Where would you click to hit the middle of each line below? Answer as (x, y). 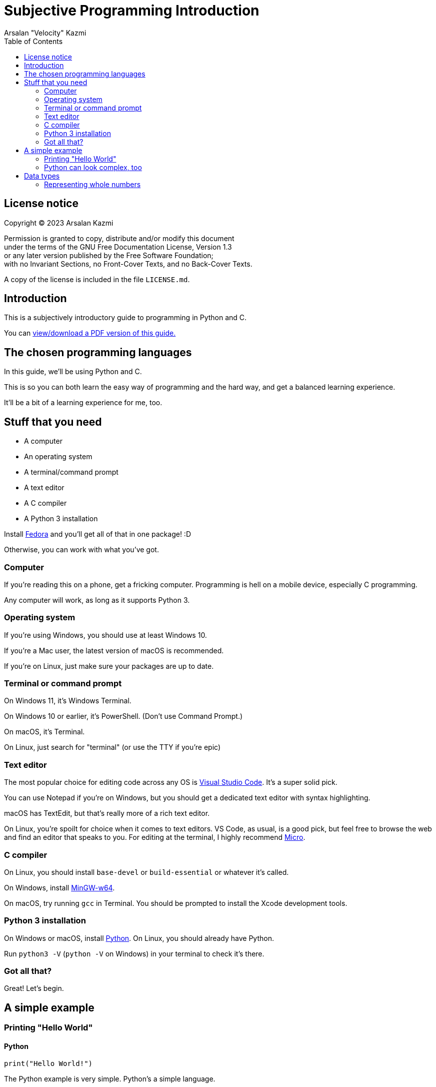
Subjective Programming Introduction (132, 11)
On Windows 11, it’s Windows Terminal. (68, 701)
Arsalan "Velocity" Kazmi (45, 33)
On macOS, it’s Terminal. (44, 732)
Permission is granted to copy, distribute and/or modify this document (119, 238)
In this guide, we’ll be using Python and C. (73, 372)
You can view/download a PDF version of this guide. (90, 333)
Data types (42, 176)
